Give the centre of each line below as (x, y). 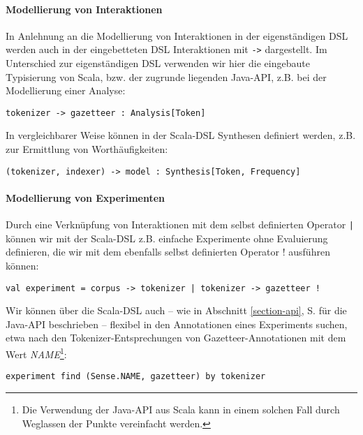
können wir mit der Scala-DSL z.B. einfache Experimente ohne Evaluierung (167, 238)
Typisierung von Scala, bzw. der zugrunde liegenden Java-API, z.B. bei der (166, 76)
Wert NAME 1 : (36, 353)
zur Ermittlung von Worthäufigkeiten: (87, 149)
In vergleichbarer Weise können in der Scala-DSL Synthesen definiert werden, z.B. (181, 135)
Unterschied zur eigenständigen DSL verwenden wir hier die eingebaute (158, 63)
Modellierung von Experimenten (86, 197)
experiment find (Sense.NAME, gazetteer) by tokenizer (136, 377)
